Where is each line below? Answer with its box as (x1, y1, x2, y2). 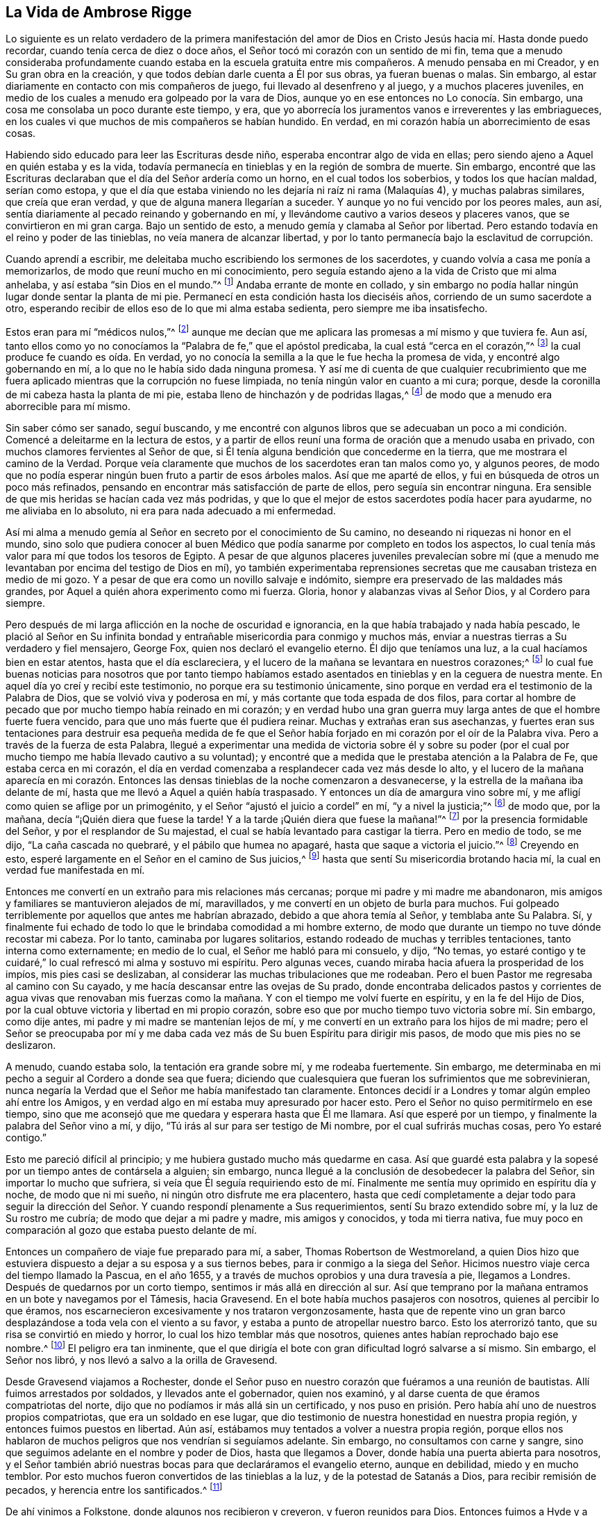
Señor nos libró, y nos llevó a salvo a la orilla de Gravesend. (6, 1353, 278, 1366)
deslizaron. (6, 1039, 56, 1052)
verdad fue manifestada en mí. (6, 864, 145, 877)
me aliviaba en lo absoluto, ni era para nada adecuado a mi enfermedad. (6, 505, 336, 517)
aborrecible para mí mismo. (6, 400, 130, 413)
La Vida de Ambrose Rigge (6, 3, 192, 21)
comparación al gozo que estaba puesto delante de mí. (6, 1224, 257, 1237)
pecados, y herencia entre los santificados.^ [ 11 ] (6, 1481, 223, 1496)
